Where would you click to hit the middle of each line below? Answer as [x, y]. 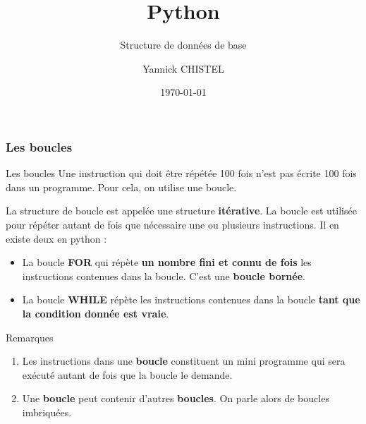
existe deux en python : [56, 238]
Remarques [30, 337]
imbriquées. [47, 412]
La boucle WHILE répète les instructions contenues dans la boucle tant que [191, 299]
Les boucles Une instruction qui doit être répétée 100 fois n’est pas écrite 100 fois [181, 173]
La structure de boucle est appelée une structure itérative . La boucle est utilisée [181, 211]
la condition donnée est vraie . [96, 313]
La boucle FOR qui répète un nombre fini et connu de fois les [167, 262]
